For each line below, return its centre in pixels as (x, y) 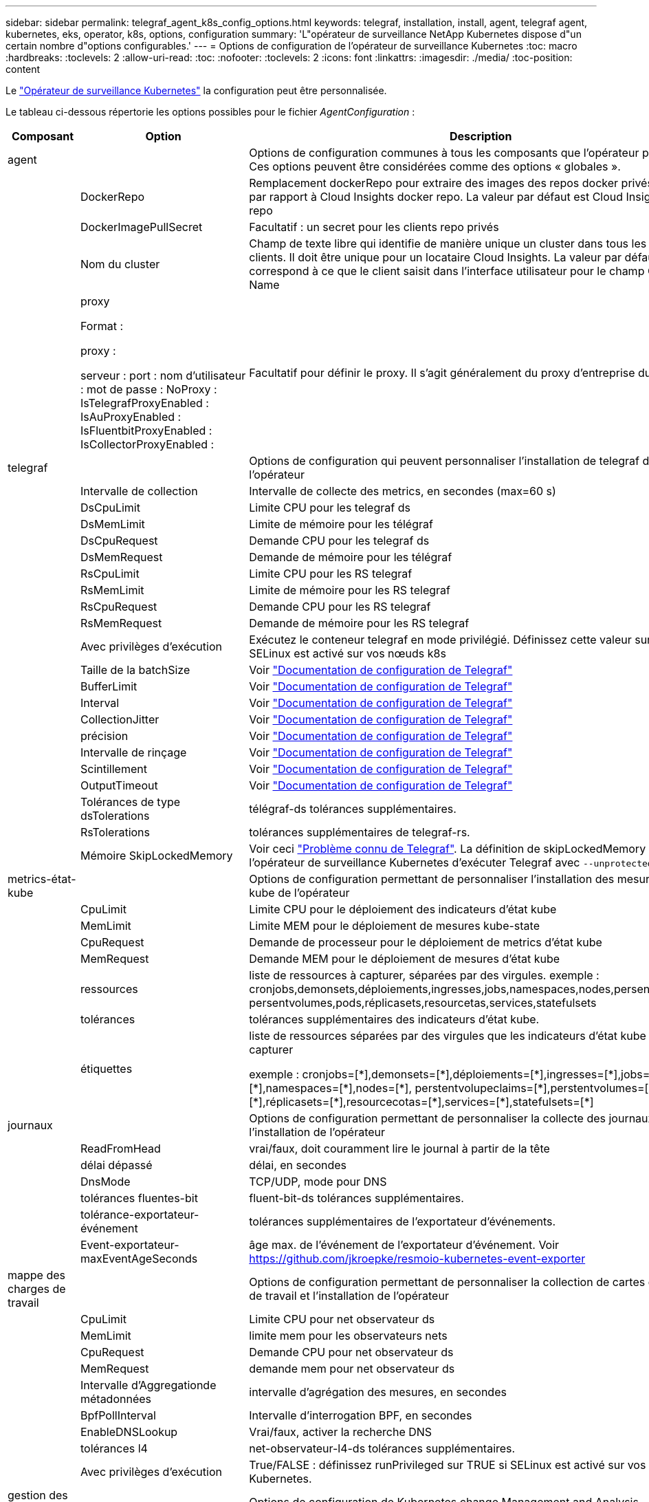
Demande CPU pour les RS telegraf (340, 607)
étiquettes (106, 1069)
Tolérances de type (130, 802)
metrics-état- (42, 879)
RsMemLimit (112, 590)
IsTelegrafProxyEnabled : (144, 403)
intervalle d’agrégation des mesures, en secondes (378, 1392)
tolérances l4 (114, 1448)
